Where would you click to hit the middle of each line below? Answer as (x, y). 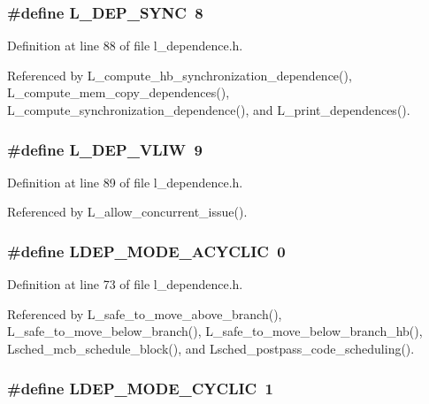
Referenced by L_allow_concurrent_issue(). (127, 212)
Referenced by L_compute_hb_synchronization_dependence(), (180, 75)
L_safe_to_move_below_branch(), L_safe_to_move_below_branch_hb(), (215, 331)
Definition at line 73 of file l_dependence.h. (125, 284)
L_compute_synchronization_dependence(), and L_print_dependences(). (209, 110)
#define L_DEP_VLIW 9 (105, 149)
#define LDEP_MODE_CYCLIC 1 (141, 388)
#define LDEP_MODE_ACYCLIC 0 (146, 251)
